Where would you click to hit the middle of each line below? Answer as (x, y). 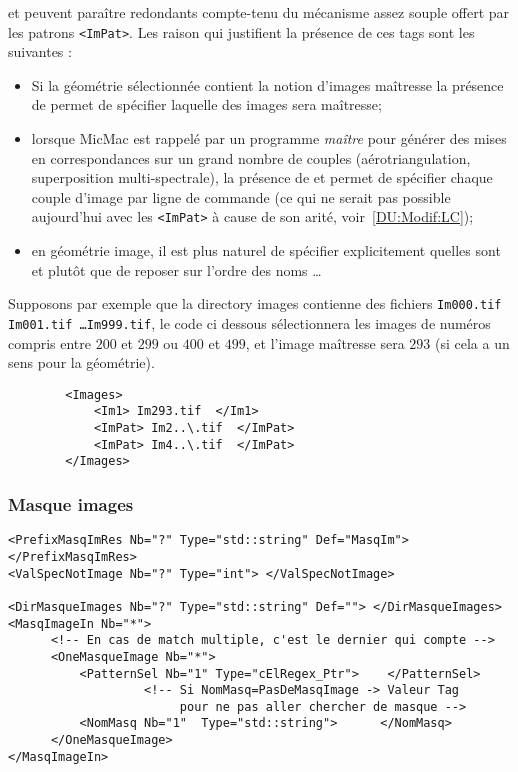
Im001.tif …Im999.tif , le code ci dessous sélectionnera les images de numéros (249, 322)
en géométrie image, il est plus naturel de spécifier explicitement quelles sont (266, 250)
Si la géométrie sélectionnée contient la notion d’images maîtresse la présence (267, 84)
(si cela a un (472, 342)
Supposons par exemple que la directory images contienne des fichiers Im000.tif (255, 303)
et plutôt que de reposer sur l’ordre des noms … (176, 269)
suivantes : (40, 51)
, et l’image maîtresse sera (325, 342)
